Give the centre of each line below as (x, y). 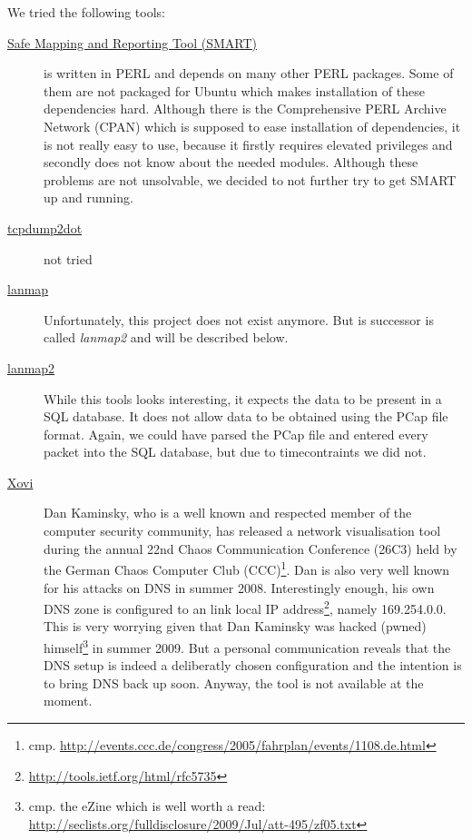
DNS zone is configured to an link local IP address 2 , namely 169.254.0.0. (245, 607)
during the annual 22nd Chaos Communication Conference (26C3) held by (251, 548)
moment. (68, 701)
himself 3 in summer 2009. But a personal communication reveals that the (247, 646)
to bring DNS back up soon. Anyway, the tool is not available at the (234, 682)
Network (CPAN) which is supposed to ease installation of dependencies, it (252, 126)
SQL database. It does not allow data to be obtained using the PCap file (246, 416)
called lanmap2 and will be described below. (166, 337)
